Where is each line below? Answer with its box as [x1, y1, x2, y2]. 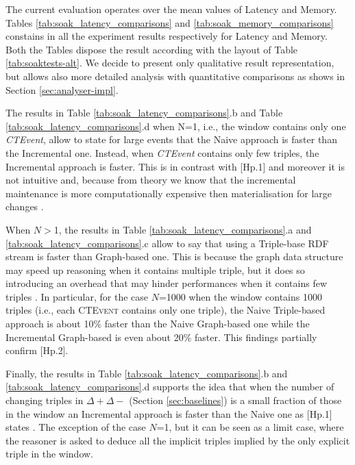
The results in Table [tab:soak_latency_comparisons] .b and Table [5, 105, 283, 120]
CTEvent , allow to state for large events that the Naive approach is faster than [5, 132, 337, 147]
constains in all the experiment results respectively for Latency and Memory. [5, 29, 328, 43]
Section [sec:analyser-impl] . [5, 82, 119, 97]
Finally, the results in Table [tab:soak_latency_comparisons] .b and [5, 366, 288, 380]
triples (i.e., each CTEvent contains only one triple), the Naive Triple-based [5, 303, 326, 317]
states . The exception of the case [5, 420, 146, 434]
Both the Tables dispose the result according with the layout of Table [5, 42, 298, 56]
